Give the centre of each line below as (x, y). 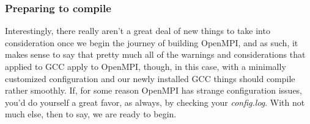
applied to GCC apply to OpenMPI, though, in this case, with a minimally (146, 66)
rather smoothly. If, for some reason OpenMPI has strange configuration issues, (154, 90)
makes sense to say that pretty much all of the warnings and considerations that (155, 54)
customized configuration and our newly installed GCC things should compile (150, 78)
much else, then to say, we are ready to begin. (91, 114)
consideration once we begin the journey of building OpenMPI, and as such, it (152, 42)
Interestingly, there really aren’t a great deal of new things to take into (138, 31)
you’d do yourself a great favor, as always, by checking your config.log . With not (155, 102)
